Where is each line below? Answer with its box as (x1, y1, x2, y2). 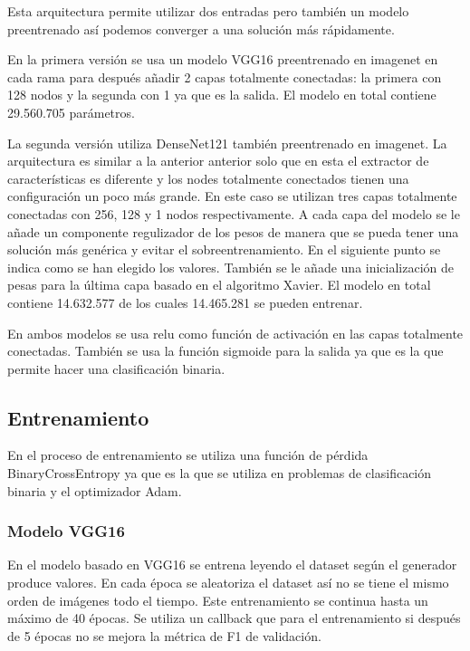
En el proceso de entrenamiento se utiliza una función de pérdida (7, 445, 369, 464)
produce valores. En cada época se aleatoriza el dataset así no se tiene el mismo (7, 573, 449, 592)
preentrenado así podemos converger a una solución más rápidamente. (7, 19, 395, 38)
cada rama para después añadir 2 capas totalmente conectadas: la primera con (7, 67, 442, 86)
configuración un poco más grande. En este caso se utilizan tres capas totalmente (7, 187, 457, 206)
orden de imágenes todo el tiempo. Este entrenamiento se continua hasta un (7, 590, 428, 609)
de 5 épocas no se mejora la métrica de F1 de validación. (7, 626, 321, 645)
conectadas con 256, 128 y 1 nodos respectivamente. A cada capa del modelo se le (7, 204, 460, 223)
